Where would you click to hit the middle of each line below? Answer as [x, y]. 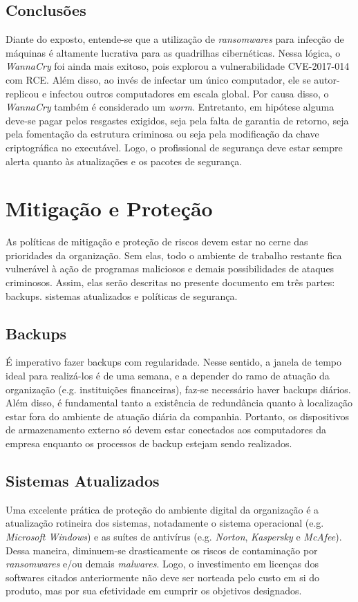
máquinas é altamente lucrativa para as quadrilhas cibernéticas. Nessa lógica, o [173, 52]
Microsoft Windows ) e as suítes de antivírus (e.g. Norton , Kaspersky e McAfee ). [174, 536]
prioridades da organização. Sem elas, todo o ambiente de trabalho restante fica [174, 255]
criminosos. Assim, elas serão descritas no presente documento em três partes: [170, 282]
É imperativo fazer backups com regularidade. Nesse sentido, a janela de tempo [173, 362]
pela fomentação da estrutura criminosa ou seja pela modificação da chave [162, 134]
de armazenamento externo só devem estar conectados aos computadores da [166, 430]
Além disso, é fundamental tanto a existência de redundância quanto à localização [179, 403]
